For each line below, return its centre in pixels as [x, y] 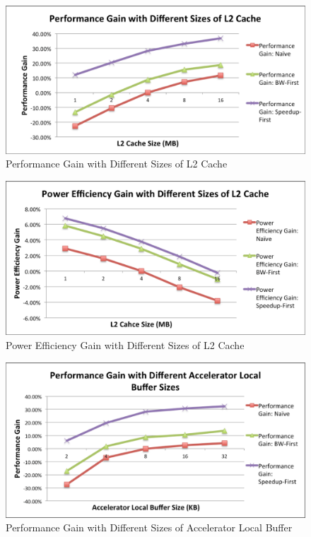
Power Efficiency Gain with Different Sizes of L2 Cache [125, 344]
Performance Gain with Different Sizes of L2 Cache [117, 164]
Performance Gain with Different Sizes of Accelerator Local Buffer [149, 527]
